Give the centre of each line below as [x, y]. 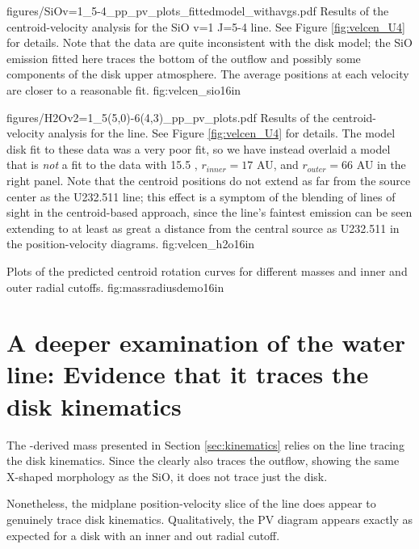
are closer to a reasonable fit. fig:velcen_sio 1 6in [124, 89]
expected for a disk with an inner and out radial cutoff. [143, 535]
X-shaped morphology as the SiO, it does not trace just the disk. [167, 476]
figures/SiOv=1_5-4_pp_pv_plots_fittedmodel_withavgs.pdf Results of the [198, 11]
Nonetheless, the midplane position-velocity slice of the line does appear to [191, 503]
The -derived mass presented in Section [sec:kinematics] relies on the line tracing [205, 444]
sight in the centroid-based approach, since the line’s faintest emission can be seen [209, 212]
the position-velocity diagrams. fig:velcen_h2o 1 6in [131, 244]
